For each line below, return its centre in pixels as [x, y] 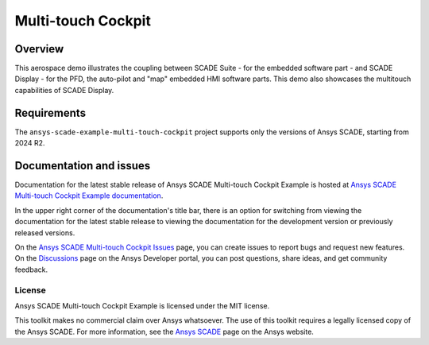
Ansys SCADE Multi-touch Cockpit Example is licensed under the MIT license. [142, 305]
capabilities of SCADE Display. [64, 90]
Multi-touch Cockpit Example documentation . [89, 196]
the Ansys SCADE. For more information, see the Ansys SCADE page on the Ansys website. [164, 331]
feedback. [31, 269]
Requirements [50, 112]
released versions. [45, 233]
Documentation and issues [83, 166]
